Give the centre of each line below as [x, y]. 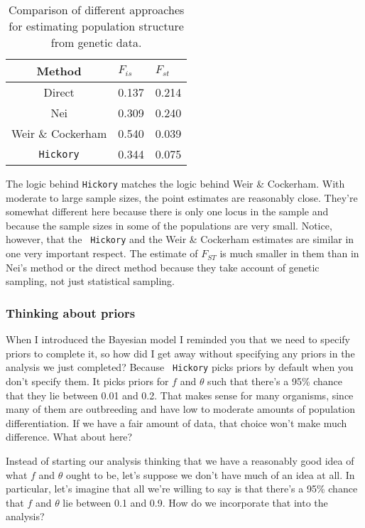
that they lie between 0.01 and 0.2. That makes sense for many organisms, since [180, 395]
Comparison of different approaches [96, 10]
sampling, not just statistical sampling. [91, 281]
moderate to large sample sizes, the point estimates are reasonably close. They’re [182, 197]
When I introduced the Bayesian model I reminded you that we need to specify [178, 339]
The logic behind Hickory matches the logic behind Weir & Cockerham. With [175, 183]
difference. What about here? [69, 437]
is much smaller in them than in [289, 253]
